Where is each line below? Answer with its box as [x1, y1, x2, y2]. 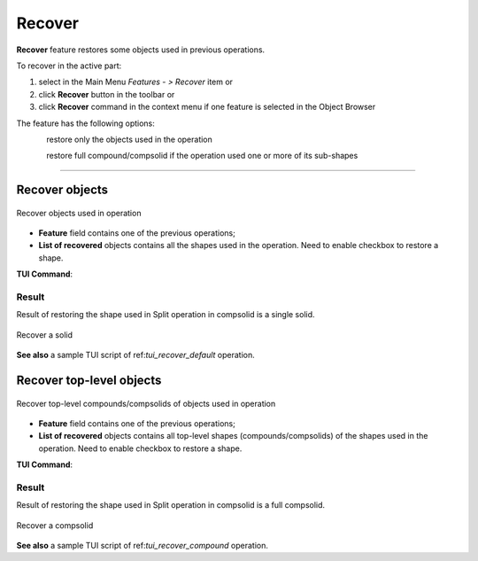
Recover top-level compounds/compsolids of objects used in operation [16, 398, 276, 409]
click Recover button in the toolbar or [38, 89, 175, 99]
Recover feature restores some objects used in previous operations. [16, 44, 266, 55]
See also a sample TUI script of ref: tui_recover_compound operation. [16, 541, 269, 551]
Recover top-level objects [16, 372, 162, 387]
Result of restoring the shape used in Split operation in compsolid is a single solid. [16, 309, 315, 320]
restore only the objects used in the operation [46, 134, 212, 144]
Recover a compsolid [16, 519, 94, 531]
